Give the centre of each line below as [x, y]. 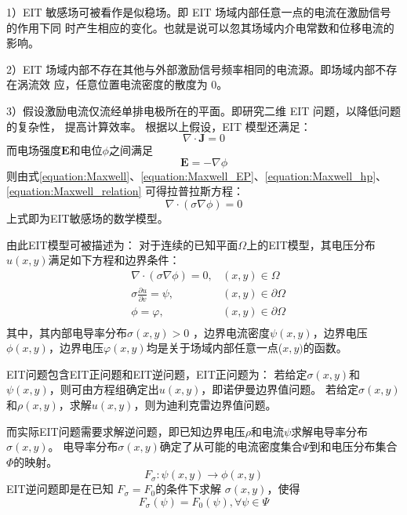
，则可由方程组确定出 [104, 389]
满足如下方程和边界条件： [114, 260]
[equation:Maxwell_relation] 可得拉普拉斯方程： [125, 191]
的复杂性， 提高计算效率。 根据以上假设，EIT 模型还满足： [159, 126]
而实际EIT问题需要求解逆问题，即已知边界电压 [126, 431]
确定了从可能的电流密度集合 [231, 446]
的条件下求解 [189, 489]
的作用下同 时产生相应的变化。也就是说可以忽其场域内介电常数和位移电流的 [200, 27]
